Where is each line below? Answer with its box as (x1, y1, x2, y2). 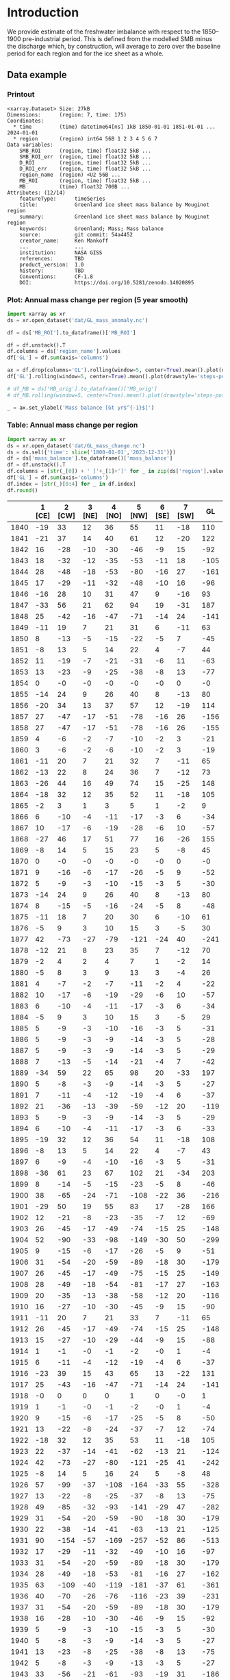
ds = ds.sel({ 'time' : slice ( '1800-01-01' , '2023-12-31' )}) (7, 449, 176, 456)
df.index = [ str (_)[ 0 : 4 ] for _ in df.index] (7, 480, 136, 487)
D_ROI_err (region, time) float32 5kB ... (19, 165, 152, 172)
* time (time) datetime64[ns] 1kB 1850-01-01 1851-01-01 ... (13, 123, 216, 130)
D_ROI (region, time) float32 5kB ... (19, 159, 152, 166)
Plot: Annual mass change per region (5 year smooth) (7, 295, 188, 304)
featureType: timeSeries (19, 195, 106, 202)
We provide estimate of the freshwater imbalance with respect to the (7, 27, 201, 36)
